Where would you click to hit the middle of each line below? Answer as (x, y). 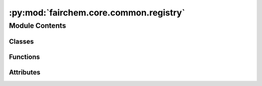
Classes (21, 41)
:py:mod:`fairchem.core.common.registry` (97, 13)
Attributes (25, 72)
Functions (25, 57)
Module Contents (38, 26)
